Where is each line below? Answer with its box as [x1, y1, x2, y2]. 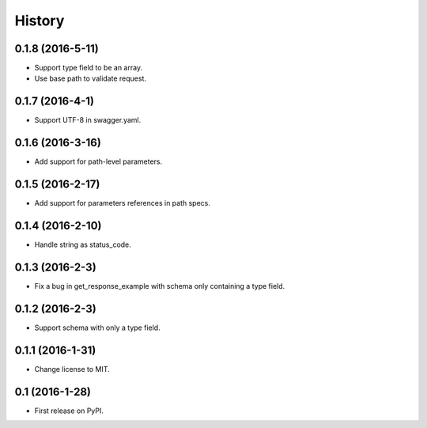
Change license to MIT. [34, 364, 110, 373]
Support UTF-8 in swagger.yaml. [34, 116, 142, 125]
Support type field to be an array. [34, 63, 142, 73]
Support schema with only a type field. [34, 323, 161, 332]
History [14, 12, 65, 29]
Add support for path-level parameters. [34, 157, 162, 166]
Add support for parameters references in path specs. [34, 199, 211, 208]
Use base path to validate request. [34, 74, 146, 83]
